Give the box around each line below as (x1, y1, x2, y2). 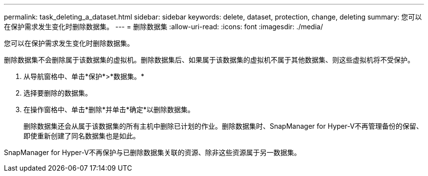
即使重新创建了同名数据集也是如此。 (23, 132, 140, 140)
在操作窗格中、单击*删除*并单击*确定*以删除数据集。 (23, 105, 195, 114)
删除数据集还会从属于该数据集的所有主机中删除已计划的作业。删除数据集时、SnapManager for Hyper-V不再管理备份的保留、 (23, 122, 423, 130)
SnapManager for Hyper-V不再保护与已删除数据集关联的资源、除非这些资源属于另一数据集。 (4, 148, 301, 156)
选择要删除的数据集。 (23, 89, 92, 97)
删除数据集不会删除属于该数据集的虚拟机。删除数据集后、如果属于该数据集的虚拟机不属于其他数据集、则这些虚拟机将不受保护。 (4, 56, 414, 64)
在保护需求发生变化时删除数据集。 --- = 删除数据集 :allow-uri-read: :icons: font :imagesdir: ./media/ (4, 22, 323, 31)
